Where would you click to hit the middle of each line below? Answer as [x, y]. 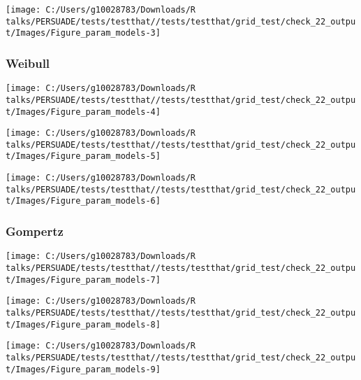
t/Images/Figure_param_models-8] [83, 324]
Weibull [28, 63]
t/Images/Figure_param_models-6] [83, 201]
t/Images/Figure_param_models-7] [83, 280]
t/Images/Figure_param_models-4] [83, 112]
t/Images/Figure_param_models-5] [83, 156]
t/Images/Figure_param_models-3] [83, 33]
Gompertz [35, 231]
